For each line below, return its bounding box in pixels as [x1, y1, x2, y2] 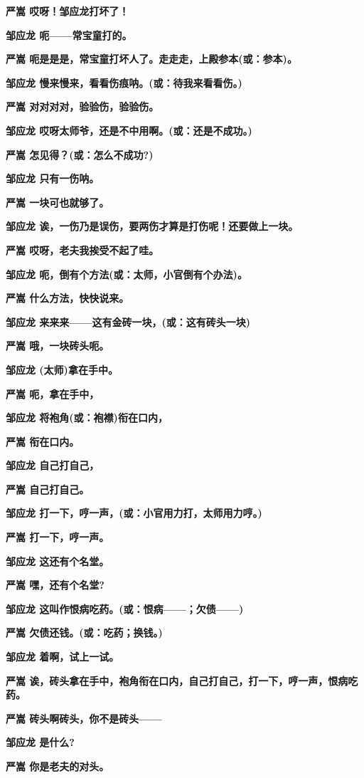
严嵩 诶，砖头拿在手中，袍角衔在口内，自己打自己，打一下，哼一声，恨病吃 [6, 673, 358, 688]
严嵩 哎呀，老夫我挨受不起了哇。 [6, 242, 159, 257]
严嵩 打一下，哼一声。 [6, 530, 109, 545]
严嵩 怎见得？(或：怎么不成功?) [6, 147, 154, 162]
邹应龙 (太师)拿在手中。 [6, 362, 118, 377]
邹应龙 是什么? [6, 735, 75, 750]
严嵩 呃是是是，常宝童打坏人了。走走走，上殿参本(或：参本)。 [6, 51, 297, 66]
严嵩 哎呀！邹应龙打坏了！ [6, 4, 129, 18]
